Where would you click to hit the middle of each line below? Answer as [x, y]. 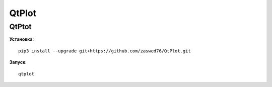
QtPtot [21, 27]
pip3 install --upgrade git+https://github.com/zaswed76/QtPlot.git [105, 51]
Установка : [22, 39]
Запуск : [18, 62]
